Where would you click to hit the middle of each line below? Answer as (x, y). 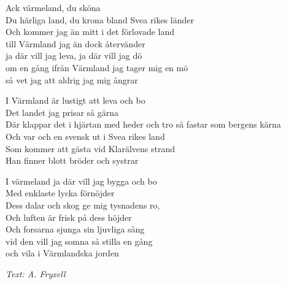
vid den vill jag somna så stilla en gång (79, 241)
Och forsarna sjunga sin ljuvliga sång (75, 229)
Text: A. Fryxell (36, 273)
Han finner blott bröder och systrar (72, 160)
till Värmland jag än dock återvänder (75, 43)
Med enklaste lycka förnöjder (60, 193)
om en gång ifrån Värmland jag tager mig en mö (97, 67)
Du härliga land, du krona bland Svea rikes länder (100, 19)
